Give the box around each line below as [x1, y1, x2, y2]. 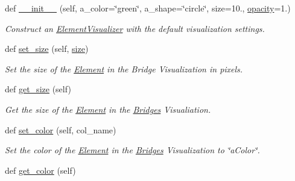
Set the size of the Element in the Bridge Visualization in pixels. [5, 62, 243, 75]
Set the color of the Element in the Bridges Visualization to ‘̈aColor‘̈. [5, 144, 260, 156]
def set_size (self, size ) [5, 42, 89, 55]
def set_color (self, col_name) [5, 123, 116, 136]
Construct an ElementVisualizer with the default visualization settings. [5, 22, 265, 34]
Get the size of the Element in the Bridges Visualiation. [5, 103, 211, 115]
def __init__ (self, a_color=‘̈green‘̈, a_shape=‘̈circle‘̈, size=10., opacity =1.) [5, 2, 291, 14]
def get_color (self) [5, 164, 76, 176]
